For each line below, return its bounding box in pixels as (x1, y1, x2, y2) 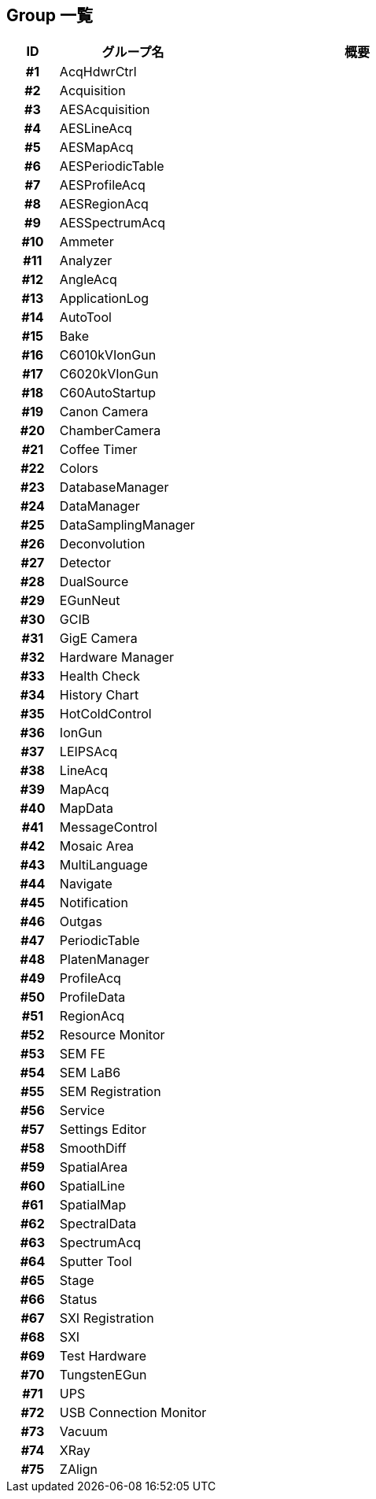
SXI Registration (59, 1310, 154, 1327)
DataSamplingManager (59, 517, 195, 534)
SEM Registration (59, 1084, 161, 1100)
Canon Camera (59, 404, 149, 420)
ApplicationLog (59, 290, 149, 307)
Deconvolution (59, 536, 146, 552)
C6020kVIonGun (59, 366, 159, 382)
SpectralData (59, 1216, 137, 1232)
